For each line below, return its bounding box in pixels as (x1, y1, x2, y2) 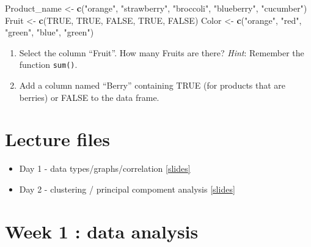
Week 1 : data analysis (5, 218, 199, 243)
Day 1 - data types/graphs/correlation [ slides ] (19, 162, 191, 175)
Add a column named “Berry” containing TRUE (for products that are (19, 79, 286, 92)
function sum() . (19, 58, 78, 71)
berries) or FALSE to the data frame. (19, 90, 159, 103)
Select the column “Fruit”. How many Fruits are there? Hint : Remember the (19, 46, 304, 59)
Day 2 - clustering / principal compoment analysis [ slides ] (19, 182, 235, 195)
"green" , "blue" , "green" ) (5, 26, 94, 39)
